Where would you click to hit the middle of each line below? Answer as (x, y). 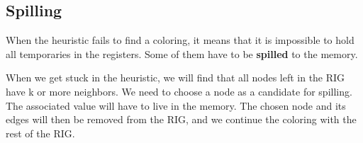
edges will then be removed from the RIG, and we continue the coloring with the (181, 119)
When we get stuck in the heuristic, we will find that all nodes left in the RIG (175, 78)
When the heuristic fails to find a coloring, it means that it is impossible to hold (180, 40)
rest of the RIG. (40, 133)
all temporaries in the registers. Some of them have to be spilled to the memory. (182, 53)
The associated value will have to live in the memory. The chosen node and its (176, 105)
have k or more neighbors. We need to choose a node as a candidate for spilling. (179, 91)
